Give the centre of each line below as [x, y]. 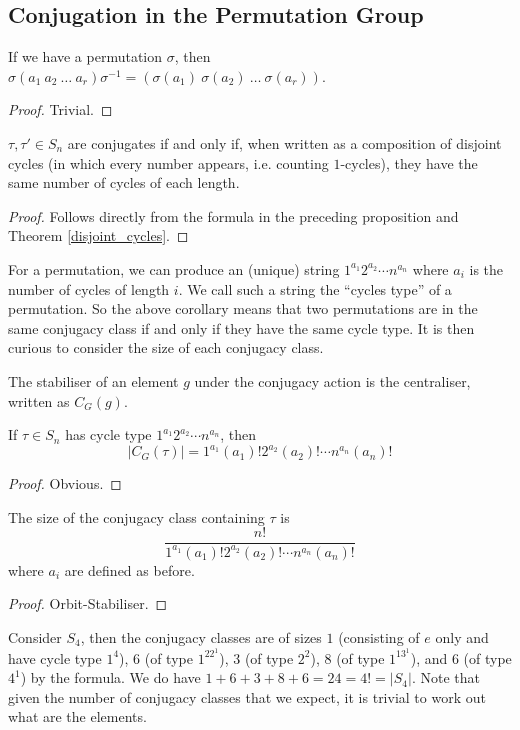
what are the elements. [77, 716]
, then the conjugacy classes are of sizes [201, 636]
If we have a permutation [85, 56]
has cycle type [108, 434]
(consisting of [379, 636]
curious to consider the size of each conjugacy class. [166, 347]
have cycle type [55, 657]
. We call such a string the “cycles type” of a [315, 288]
